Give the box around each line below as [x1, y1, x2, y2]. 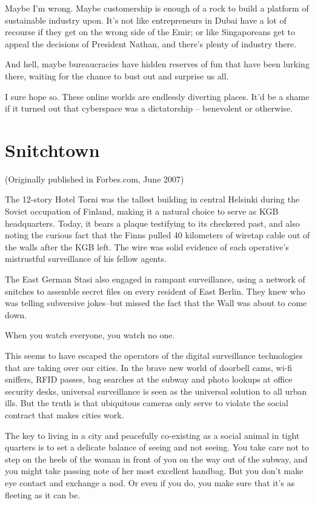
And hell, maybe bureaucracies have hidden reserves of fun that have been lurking [5, 58, 310, 70]
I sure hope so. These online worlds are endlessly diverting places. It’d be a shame [5, 90, 310, 102]
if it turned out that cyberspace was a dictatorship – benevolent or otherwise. [5, 102, 293, 115]
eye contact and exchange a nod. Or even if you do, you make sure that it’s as [5, 476, 295, 489]
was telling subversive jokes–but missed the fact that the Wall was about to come [5, 296, 307, 309]
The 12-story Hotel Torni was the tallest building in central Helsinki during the [5, 193, 300, 206]
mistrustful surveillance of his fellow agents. [5, 252, 167, 265]
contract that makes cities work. [5, 408, 124, 421]
